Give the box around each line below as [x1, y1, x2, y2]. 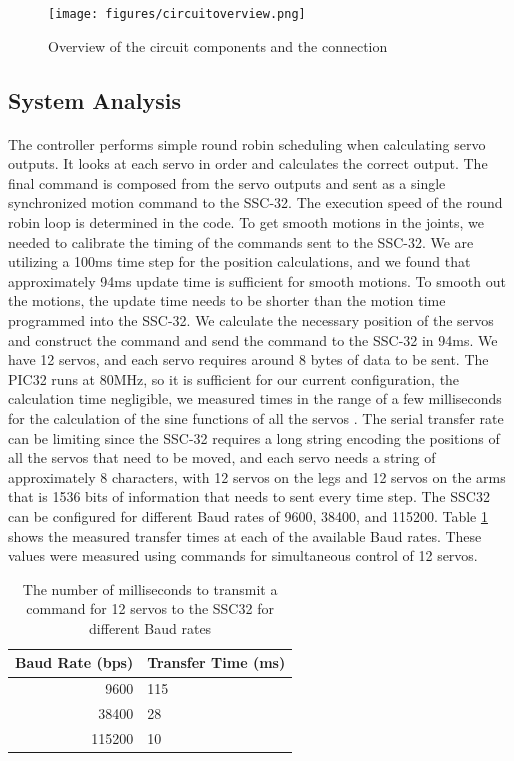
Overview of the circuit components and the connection [48, 35, 388, 56]
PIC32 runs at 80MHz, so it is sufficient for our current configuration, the [8, 368, 460, 389]
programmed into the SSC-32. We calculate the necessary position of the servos [8, 309, 494, 330]
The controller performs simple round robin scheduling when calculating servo [8, 133, 486, 154]
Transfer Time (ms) [147, 652, 286, 673]
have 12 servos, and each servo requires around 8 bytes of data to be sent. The [8, 349, 489, 370]
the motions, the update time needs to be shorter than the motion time [8, 290, 446, 311]
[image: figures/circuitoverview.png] [48, 7, 306, 21]
